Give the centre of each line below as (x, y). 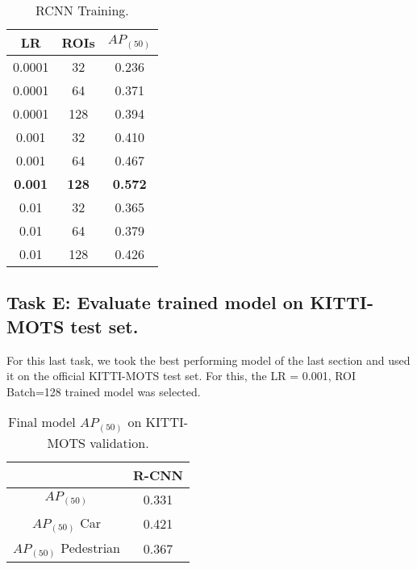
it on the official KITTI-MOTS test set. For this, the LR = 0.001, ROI (181, 376)
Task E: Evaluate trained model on (155, 302)
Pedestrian (90, 547)
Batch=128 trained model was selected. (104, 391)
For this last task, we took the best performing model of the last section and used (208, 360)
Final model (42, 422)
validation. (119, 442)
